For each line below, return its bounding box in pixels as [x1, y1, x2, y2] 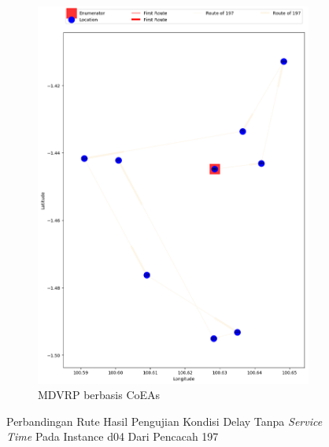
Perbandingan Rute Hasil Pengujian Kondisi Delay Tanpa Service [6, 412, 323, 429]
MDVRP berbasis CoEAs [38, 387, 161, 403]
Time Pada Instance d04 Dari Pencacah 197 [6, 428, 219, 445]
